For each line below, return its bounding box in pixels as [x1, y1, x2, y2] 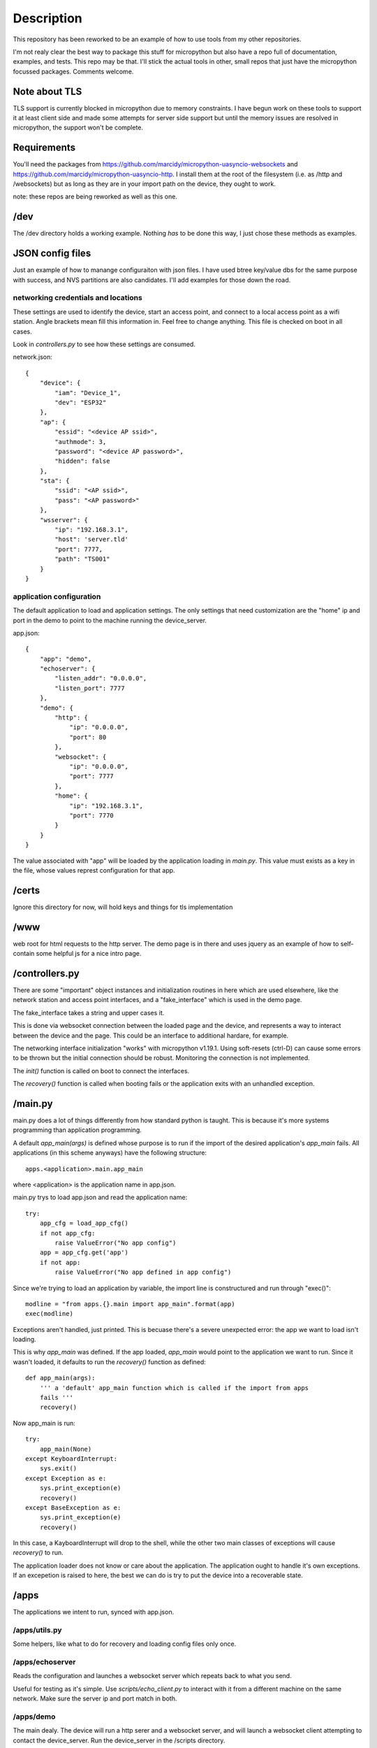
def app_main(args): [25, 1374, 96, 1382]
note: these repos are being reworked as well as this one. [13, 192, 178, 201]
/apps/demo [13, 1712, 56, 1721]
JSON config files [13, 248, 91, 259]
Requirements [13, 142, 76, 154]
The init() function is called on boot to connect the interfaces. [13, 1066, 190, 1075]
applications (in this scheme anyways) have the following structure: [13, 1149, 207, 1157]
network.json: [13, 353, 52, 361]
